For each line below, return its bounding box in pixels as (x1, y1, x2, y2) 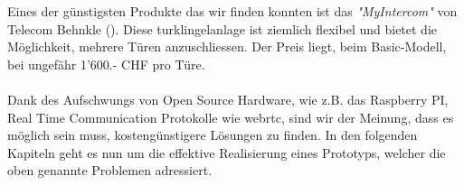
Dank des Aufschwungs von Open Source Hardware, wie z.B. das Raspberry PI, (7, 89, 449, 108)
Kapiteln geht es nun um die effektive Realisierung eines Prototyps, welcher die (7, 143, 446, 162)
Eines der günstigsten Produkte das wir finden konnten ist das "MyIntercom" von (7, 2, 458, 20)
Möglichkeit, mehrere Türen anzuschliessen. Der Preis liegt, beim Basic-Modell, (7, 37, 447, 56)
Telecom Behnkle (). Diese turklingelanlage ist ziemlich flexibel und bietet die (7, 19, 438, 38)
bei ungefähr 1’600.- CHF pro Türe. (7, 54, 205, 73)
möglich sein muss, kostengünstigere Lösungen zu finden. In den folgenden (7, 125, 418, 144)
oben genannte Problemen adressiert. (7, 161, 213, 180)
